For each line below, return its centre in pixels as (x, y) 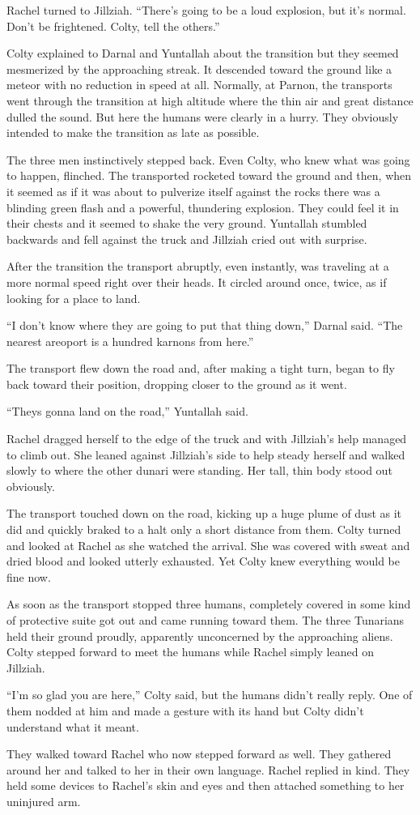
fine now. (29, 576)
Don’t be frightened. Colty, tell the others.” (113, 26)
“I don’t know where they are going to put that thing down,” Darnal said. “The (205, 325)
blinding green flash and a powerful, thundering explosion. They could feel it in (203, 207)
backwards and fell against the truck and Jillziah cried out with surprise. (187, 239)
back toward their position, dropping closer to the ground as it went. (177, 384)
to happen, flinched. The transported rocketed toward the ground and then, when (209, 175)
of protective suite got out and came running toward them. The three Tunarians (206, 620)
